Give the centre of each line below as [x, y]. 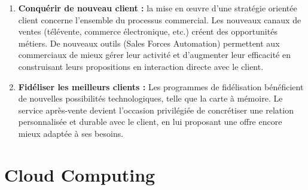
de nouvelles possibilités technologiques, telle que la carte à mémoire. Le [150, 98]
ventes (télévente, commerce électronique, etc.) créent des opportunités [148, 31]
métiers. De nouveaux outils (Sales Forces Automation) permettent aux [149, 43]
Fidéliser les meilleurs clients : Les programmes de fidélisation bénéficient [161, 86]
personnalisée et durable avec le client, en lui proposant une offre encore [150, 122]
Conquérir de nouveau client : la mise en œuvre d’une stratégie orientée [158, 8]
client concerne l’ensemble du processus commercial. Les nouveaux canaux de [160, 19]
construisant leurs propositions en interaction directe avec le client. [141, 66]
